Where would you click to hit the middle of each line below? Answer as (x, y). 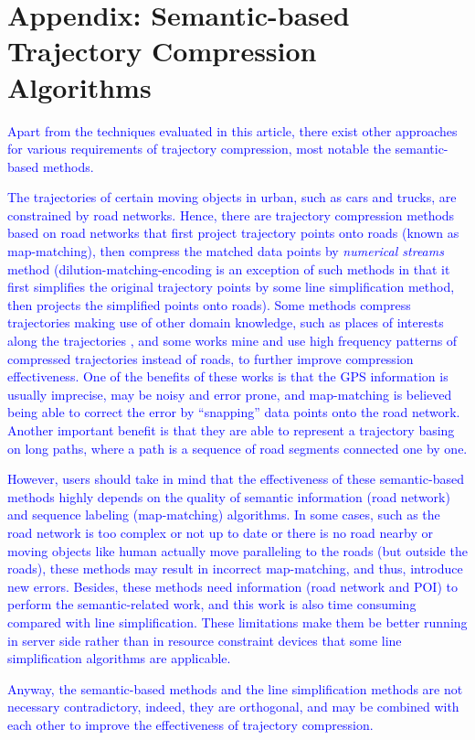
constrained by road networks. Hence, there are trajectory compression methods (231, 214)
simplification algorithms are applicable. (119, 658)
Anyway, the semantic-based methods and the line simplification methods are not (235, 688)
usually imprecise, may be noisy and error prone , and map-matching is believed (230, 394)
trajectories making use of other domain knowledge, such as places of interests (226, 322)
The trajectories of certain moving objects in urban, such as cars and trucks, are (232, 197)
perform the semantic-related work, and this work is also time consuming (212, 604)
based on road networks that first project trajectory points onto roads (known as (233, 233)
